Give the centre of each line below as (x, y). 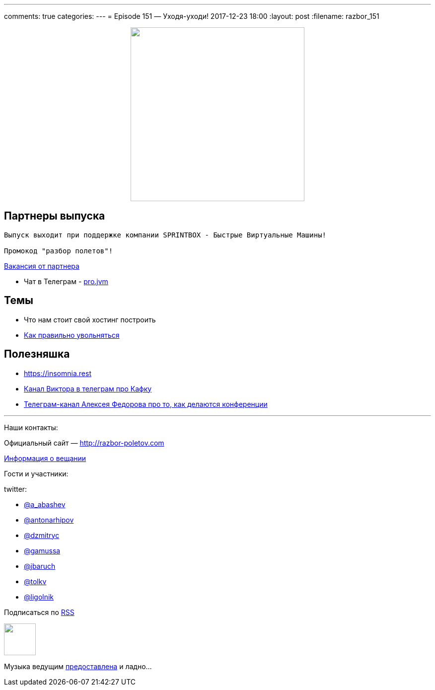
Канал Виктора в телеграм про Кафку (88, 388)
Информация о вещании (45, 458)
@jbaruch (40, 566)
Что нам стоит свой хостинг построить (90, 319)
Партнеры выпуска (55, 216)
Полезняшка (37, 354)
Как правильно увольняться (72, 335)
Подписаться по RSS (39, 612)
